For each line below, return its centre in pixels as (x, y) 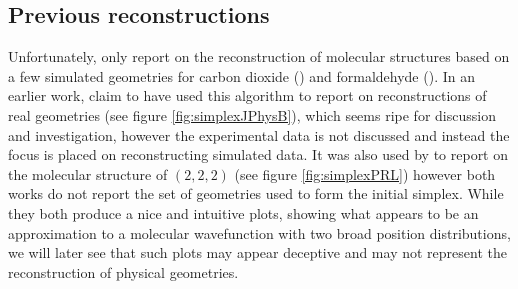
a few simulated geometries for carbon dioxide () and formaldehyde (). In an (241, 75)
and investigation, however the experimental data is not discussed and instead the (259, 134)
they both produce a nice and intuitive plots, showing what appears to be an (243, 212)
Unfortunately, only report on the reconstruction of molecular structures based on (259, 56)
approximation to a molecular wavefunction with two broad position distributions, (259, 232)
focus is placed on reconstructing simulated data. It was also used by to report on (258, 154)
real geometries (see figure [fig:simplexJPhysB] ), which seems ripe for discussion (252, 114)
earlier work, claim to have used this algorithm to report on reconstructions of (247, 95)
